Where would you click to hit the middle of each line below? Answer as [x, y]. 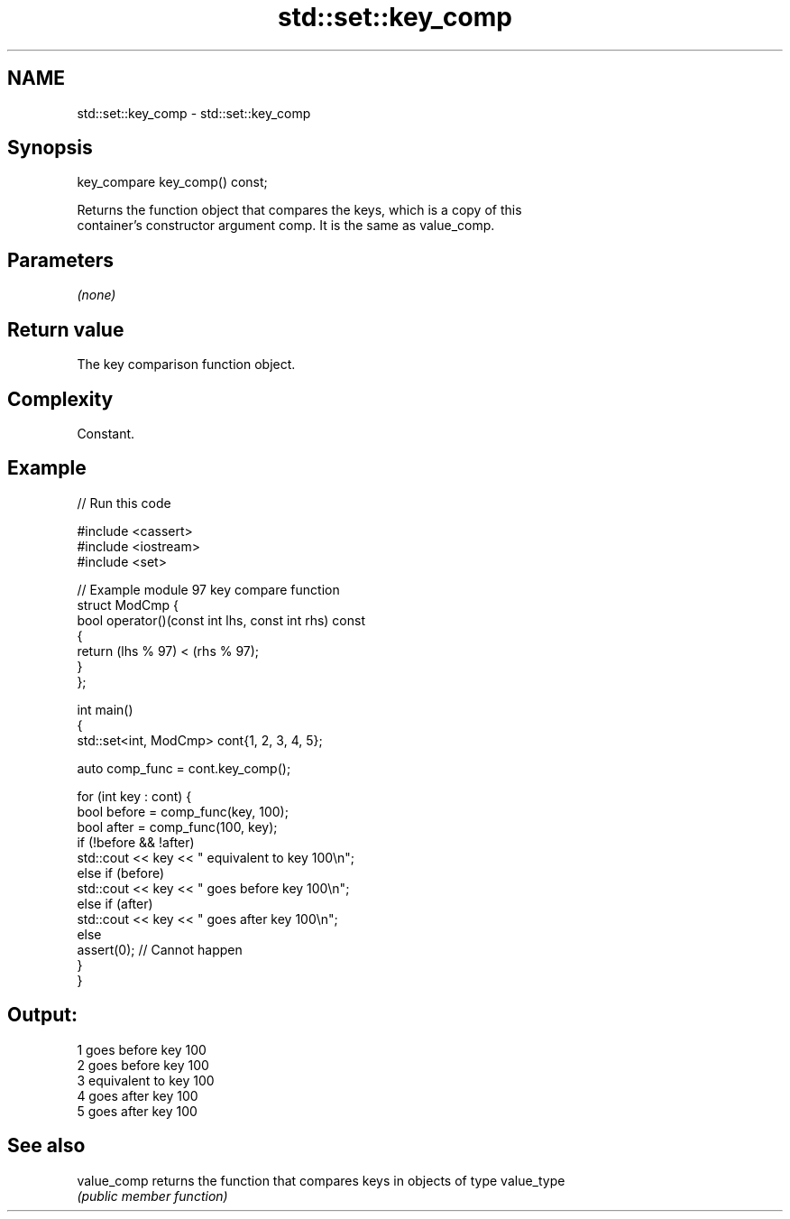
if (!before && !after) [136, 842]
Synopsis [50, 148]
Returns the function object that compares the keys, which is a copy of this [299, 210]
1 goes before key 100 [142, 1049]
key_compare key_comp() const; [172, 182]
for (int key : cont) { [134, 796]
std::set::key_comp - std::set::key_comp [194, 113]
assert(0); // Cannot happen [160, 949]
